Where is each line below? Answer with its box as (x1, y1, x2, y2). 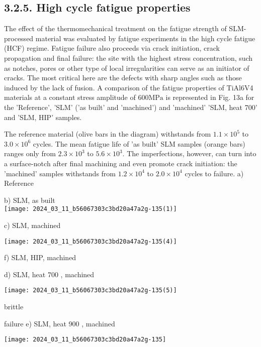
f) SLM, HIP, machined (4, 252, 76, 263)
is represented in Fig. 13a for (165, 92, 254, 102)
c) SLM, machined (4, 219, 61, 230)
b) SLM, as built (4, 194, 55, 205)
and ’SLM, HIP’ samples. (4, 111, 82, 122)
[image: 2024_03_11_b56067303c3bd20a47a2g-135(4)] (4, 238, 177, 245)
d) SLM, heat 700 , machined (4, 269, 95, 279)
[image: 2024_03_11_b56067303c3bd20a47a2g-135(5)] (4, 287, 177, 294)
